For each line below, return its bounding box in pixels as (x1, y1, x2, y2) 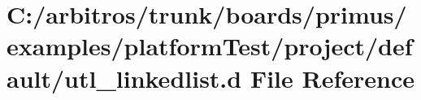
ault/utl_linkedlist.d (7, 61, 242, 94)
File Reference (250, 61, 415, 94)
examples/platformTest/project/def (7, 29, 413, 63)
